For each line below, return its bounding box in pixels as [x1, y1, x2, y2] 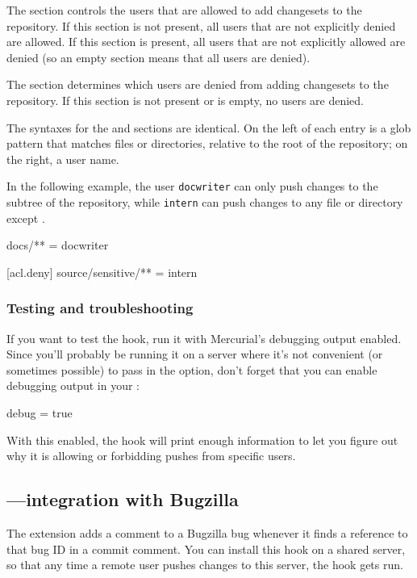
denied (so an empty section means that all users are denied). [6, 48, 311, 65]
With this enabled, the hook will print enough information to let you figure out [6, 431, 398, 448]
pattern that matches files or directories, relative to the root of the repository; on [6, 135, 408, 152]
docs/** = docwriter [6, 237, 109, 253]
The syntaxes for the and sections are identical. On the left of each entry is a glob [6, 119, 411, 136]
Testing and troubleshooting [6, 298, 194, 318]
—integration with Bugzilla [6, 487, 239, 512]
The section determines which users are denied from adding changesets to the [6, 76, 389, 93]
